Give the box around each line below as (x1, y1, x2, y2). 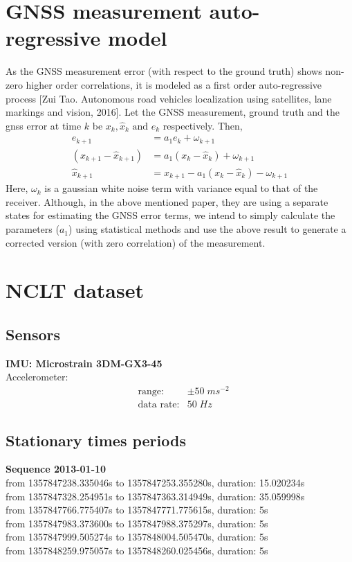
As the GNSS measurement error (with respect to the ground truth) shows (6, 64, 322, 78)
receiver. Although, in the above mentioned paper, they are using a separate (6, 194, 328, 209)
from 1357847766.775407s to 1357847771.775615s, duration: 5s (6, 502, 268, 517)
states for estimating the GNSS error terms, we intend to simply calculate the (6, 208, 335, 222)
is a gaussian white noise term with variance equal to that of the (44, 181, 318, 195)
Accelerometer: (6, 369, 68, 384)
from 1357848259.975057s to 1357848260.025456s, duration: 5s (6, 543, 268, 557)
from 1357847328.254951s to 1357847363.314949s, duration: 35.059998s (6, 489, 305, 503)
